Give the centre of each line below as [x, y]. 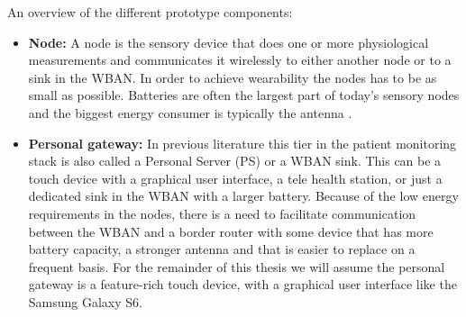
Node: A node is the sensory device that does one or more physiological [228, 42]
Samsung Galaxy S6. [85, 301]
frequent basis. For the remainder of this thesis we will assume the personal [237, 266]
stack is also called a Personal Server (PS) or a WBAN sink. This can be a [235, 161]
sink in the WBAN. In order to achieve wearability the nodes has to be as [233, 77]
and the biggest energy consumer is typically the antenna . [190, 112]
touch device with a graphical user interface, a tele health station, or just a [235, 178]
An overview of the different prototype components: [150, 12]
